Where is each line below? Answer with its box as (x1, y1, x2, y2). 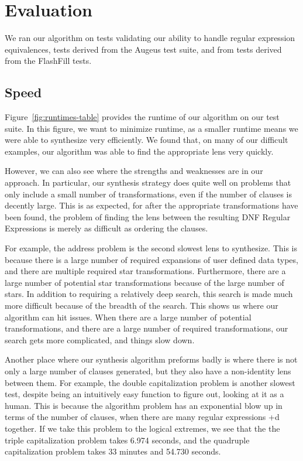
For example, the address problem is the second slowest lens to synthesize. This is (5, 242, 298, 254)
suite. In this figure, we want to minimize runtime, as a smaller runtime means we (5, 122, 298, 134)
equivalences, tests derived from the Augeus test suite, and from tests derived (5, 43, 282, 55)
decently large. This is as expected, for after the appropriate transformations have (5, 199, 298, 211)
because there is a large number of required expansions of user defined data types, (5, 253, 298, 265)
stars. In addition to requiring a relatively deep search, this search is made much (5, 288, 293, 300)
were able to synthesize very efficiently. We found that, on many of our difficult (5, 134, 288, 146)
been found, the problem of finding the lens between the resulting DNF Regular (5, 210, 291, 223)
